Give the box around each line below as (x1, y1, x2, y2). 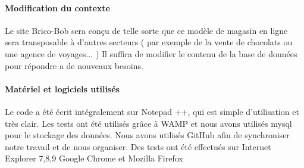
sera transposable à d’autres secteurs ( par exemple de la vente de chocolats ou (5, 36, 293, 48)
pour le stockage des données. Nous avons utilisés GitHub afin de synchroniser (5, 129, 290, 141)
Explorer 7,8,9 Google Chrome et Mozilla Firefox (5, 152, 183, 164)
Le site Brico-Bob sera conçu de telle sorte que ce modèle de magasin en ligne (5, 24, 288, 36)
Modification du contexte (5, 1, 110, 14)
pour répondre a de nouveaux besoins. (5, 59, 143, 71)
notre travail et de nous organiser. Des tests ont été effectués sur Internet (5, 140, 271, 153)
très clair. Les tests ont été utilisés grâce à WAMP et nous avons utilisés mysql (5, 117, 292, 129)
